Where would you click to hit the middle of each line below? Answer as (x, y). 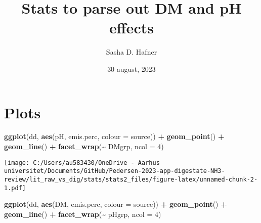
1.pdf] (15, 188)
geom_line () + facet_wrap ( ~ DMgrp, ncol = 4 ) (84, 146)
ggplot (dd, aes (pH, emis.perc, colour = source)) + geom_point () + (114, 136)
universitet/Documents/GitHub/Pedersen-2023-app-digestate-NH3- (115, 171)
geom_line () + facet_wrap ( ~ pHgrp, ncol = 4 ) (83, 214)
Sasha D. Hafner (132, 52)
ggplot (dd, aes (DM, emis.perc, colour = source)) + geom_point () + (116, 204)
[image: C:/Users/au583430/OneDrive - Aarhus (82, 163)
